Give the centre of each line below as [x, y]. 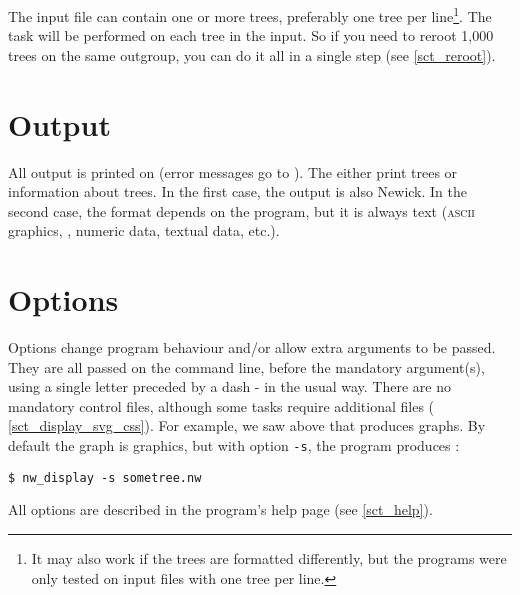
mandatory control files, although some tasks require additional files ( [221, 405]
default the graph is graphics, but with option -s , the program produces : [234, 445]
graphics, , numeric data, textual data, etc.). [144, 230]
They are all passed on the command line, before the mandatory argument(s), [246, 366]
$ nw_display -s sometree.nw [105, 477]
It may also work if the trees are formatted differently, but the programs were [269, 557]
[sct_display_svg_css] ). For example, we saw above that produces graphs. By [247, 425]
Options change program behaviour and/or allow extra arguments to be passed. [252, 347]
